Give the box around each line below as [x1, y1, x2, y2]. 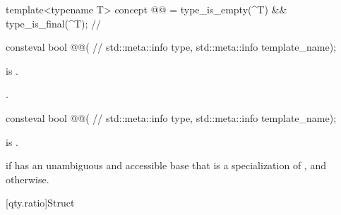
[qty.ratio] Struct [6, 195, 75, 210]
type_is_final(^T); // [6, 16, 102, 30]
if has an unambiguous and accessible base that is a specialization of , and [6, 158, 326, 173]
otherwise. [6, 171, 49, 186]
